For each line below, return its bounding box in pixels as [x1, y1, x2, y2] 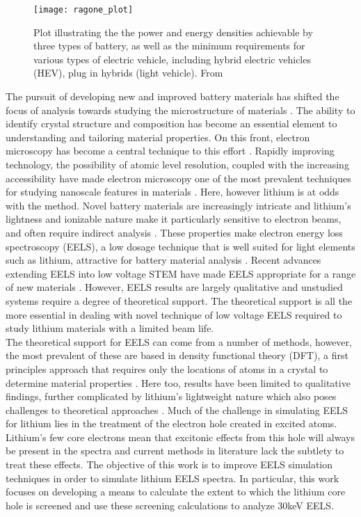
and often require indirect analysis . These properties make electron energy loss [6, 225, 343, 239]
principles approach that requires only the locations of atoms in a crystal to [6, 361, 328, 376]
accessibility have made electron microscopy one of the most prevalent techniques [6, 170, 351, 185]
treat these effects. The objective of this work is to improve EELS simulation [6, 457, 333, 472]
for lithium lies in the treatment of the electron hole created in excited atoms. [6, 416, 337, 431]
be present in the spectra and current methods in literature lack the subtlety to [6, 443, 344, 458]
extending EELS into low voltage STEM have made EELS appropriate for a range [6, 266, 356, 280]
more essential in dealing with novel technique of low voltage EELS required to [6, 307, 342, 321]
